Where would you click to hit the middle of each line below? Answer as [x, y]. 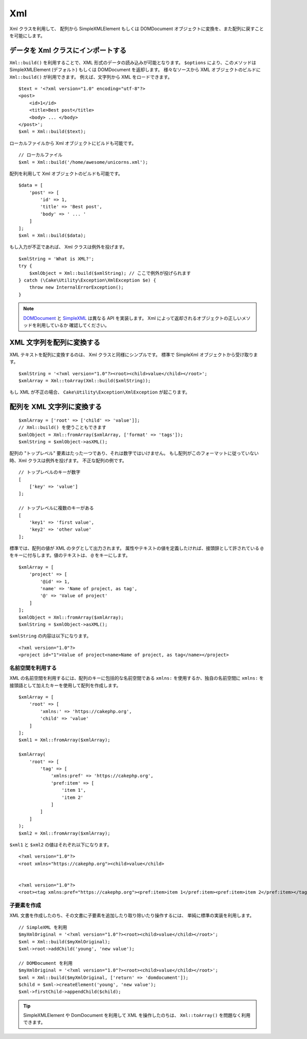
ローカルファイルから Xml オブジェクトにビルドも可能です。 [73, 143]
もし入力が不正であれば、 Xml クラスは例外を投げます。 [68, 247]
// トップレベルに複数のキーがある [56, 508]
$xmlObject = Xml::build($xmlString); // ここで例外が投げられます [110, 273]
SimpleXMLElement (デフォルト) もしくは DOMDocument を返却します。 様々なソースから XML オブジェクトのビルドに [135, 70]
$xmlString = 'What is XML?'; [57, 259]
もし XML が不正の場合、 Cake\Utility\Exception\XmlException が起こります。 [100, 392]
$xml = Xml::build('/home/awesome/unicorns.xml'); [83, 162]
